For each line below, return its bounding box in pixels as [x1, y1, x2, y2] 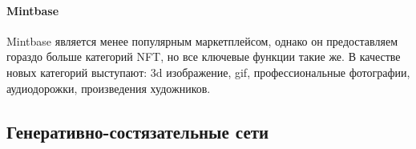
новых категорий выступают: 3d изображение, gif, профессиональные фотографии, [6, 63, 410, 80]
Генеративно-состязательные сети [6, 119, 269, 143]
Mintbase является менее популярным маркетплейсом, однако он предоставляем [6, 32, 398, 49]
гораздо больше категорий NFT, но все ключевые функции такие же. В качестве [6, 48, 401, 65]
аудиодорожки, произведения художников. [6, 79, 211, 96]
